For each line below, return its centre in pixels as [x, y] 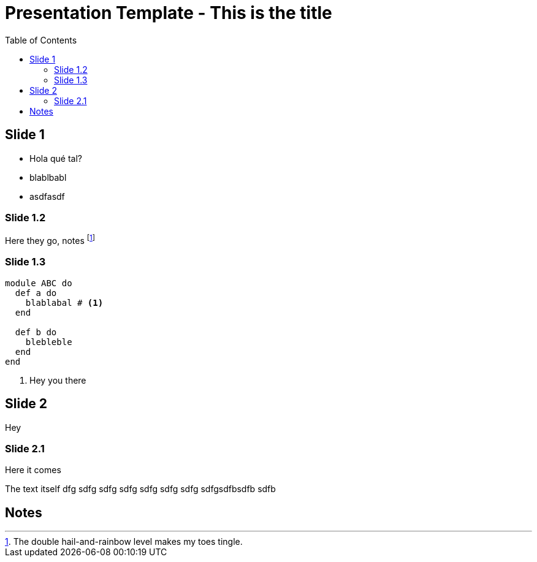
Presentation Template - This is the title [169, 13]
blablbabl [48, 177]
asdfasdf [47, 196]
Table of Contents [41, 40]
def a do [36, 293]
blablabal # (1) [64, 302]
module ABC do [39, 283]
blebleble [49, 342]
